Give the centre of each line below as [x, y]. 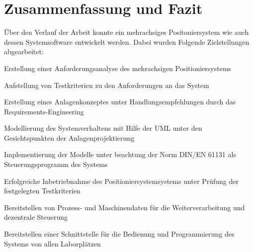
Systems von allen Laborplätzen [52, 243]
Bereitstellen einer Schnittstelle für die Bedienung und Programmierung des [119, 234]
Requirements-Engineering [44, 111]
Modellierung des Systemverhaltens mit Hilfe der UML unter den [103, 128]
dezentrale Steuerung [36, 217]
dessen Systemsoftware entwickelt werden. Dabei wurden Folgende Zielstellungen [127, 42]
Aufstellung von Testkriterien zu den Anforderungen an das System [107, 85]
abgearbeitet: [24, 51]
